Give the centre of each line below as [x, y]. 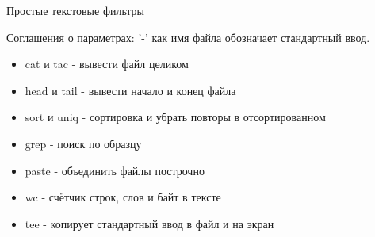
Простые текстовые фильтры [75, 10]
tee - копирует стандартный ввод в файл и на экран [149, 223]
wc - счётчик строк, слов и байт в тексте [123, 197]
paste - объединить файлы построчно [115, 170]
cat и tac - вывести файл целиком [107, 64]
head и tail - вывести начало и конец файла [130, 90]
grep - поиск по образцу [83, 143]
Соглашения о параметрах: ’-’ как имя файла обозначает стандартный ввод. [188, 37]
